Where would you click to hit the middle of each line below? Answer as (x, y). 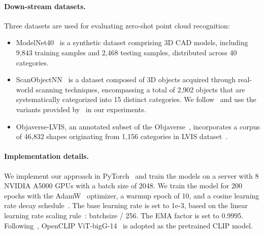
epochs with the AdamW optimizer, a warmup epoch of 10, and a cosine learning (132, 195)
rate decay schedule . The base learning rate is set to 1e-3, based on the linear (126, 205)
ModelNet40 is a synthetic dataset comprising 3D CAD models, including (132, 42)
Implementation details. (46, 156)
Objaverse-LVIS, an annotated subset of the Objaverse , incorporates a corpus (138, 126)
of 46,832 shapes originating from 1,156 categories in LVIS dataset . (122, 136)
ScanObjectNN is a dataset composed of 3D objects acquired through (126, 79)
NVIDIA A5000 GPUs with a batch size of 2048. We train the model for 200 (123, 186)
